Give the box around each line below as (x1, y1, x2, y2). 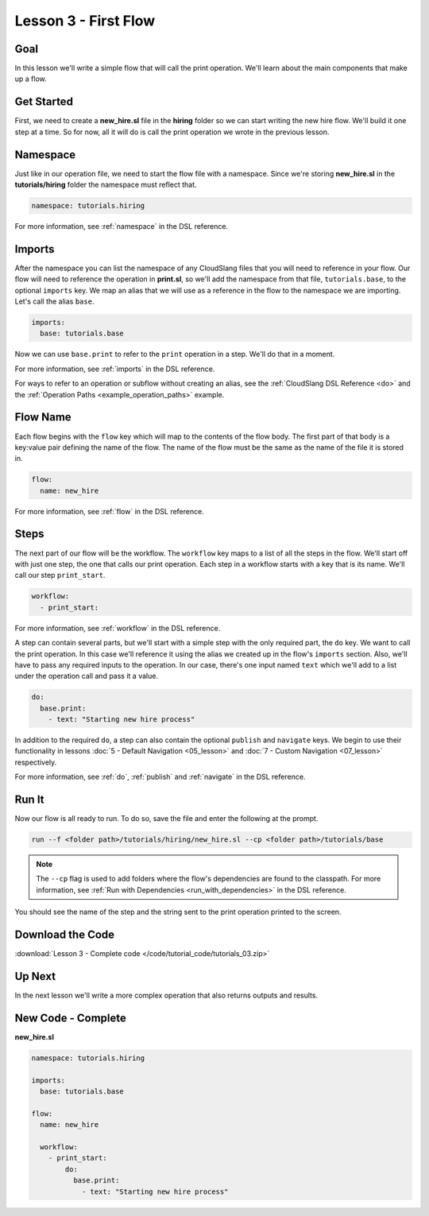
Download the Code (14, 928, 115, 942)
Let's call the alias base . (14, 296, 95, 306)
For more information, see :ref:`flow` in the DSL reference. (14, 506, 204, 516)
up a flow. (14, 74, 47, 83)
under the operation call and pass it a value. (14, 672, 159, 681)
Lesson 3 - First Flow (14, 12, 156, 29)
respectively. (14, 757, 57, 767)
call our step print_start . (14, 571, 106, 580)
